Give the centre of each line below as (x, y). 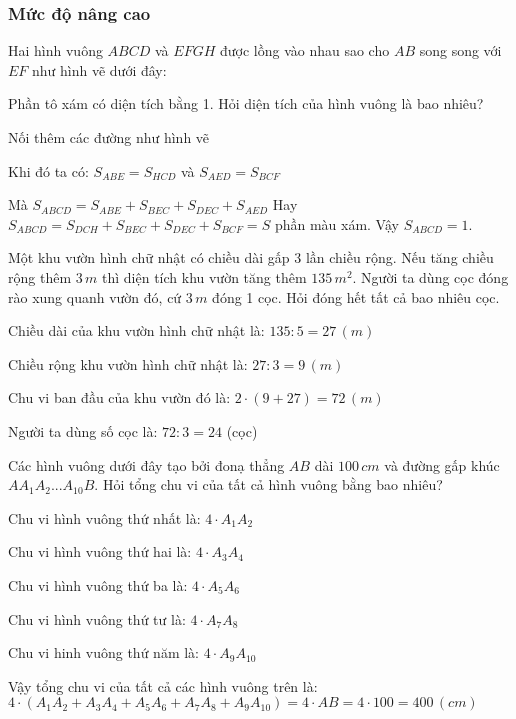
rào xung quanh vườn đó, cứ (95, 296)
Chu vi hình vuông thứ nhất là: (104, 517)
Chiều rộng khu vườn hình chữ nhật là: (128, 363)
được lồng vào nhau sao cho (304, 50)
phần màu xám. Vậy (336, 223)
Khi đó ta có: (48, 170)
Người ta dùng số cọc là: (83, 430)
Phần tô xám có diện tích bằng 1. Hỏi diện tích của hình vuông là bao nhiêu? (246, 103)
